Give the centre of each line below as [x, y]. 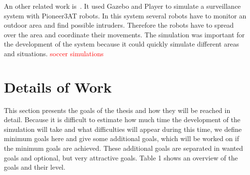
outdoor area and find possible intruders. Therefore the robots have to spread [119, 25]
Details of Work [58, 87]
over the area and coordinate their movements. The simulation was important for [125, 34]
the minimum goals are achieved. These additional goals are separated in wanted [124, 148]
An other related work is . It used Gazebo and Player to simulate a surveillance [122, 6]
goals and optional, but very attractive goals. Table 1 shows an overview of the [121, 157]
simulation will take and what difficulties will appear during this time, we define [123, 129]
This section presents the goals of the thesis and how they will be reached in [117, 110]
